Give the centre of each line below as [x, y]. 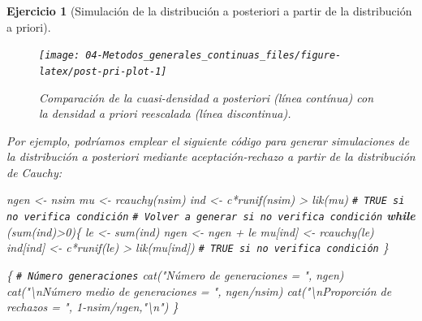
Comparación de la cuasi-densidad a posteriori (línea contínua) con [207, 97]
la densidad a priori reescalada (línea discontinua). [165, 113]
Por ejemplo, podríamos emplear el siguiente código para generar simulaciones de [208, 140]
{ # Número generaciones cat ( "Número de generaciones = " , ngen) [175, 275]
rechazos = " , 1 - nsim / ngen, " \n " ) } [93, 307]
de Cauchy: [34, 172]
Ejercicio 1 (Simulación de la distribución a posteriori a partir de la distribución [209, 11]
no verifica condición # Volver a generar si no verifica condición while [211, 216]
